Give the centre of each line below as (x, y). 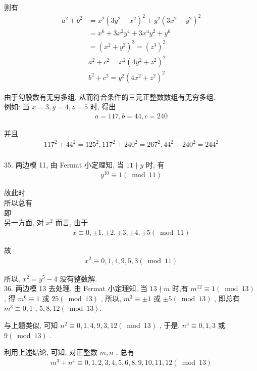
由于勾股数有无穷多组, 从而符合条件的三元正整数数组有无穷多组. (110, 96)
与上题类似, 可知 (31, 325)
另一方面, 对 (24, 222)
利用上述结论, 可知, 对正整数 (51, 352)
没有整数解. (79, 278)
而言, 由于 (72, 222)
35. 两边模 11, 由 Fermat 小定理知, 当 (64, 164)
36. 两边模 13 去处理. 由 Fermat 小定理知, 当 (76, 288)
